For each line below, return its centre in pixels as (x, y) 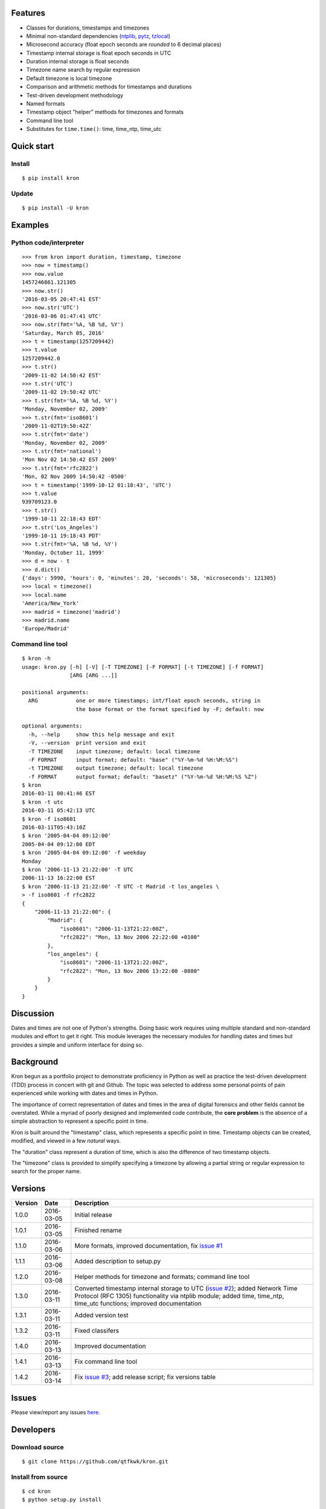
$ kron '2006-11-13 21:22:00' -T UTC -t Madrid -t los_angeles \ (121, 886)
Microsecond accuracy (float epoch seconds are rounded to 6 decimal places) (124, 45)
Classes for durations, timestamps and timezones (88, 28)
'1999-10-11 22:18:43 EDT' (62, 519)
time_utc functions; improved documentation (138, 1304)
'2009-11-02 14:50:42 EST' (62, 375)
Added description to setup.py (118, 1262)
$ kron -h (36, 659)
